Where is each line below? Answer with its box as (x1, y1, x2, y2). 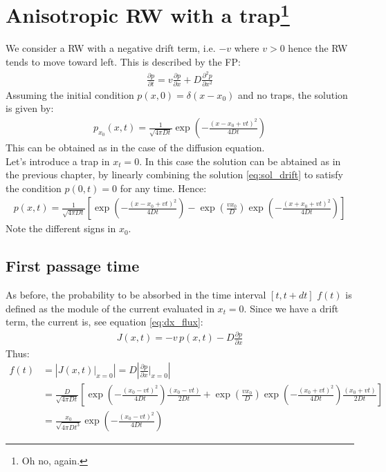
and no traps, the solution (237, 87, 348, 102)
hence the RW (288, 41, 348, 55)
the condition (6, 180, 62, 195)
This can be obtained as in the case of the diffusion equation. (6, 140, 265, 155)
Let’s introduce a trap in (6, 153, 110, 168)
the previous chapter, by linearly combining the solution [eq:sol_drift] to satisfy (6, 167, 343, 182)
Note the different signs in (6, 221, 116, 236)
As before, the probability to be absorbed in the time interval (6, 287, 266, 302)
